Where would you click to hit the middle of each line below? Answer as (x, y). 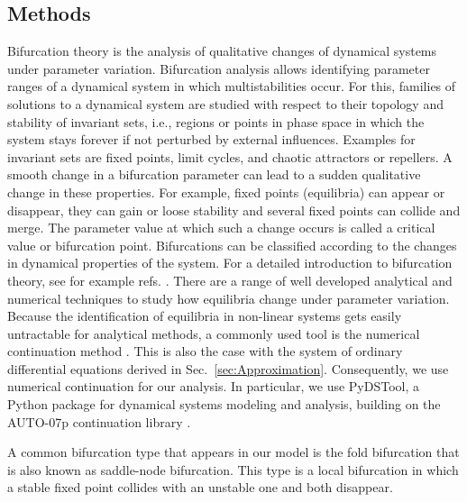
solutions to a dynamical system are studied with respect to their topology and (225, 103)
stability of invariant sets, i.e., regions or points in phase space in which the (216, 121)
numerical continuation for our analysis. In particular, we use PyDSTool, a (214, 386)
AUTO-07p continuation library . (99, 421)
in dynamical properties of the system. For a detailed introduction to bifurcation (230, 263)
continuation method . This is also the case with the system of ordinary (205, 351)
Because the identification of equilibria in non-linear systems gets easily (205, 316)
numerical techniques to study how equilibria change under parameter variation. (229, 298)
